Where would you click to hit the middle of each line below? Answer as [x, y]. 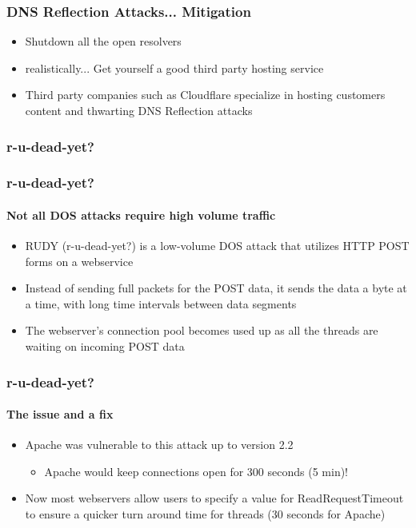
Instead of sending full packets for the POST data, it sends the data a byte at [216, 288]
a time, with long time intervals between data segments [161, 303]
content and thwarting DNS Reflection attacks [139, 110]
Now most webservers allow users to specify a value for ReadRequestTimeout [214, 498]
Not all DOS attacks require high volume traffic [141, 214]
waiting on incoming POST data [105, 346]
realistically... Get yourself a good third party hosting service [174, 67]
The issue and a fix [60, 414]
